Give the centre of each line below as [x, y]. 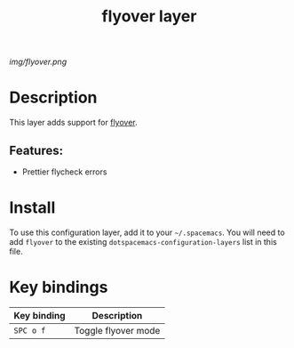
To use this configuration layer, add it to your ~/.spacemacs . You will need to [147, 232]
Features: [36, 150]
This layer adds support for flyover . [73, 123]
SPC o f [30, 330]
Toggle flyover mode [117, 330]
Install [32, 208]
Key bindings [59, 287]
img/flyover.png [38, 62]
